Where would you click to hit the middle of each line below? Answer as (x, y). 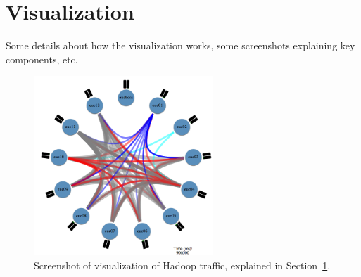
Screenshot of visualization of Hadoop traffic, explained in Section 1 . (182, 265)
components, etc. (42, 59)
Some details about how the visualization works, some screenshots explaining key (180, 45)
